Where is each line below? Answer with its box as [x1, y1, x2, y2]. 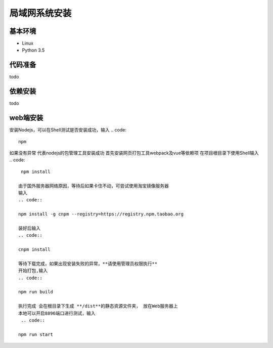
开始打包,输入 [18, 268, 48, 274]
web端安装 [9, 114, 43, 122]
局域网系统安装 [9, 8, 72, 19]
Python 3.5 [22, 47, 45, 53]
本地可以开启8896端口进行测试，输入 [18, 310, 96, 316]
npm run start [18, 331, 53, 337]
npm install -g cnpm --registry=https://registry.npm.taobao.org [18, 211, 184, 217]
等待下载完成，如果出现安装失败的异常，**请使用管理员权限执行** [18, 260, 158, 267]
